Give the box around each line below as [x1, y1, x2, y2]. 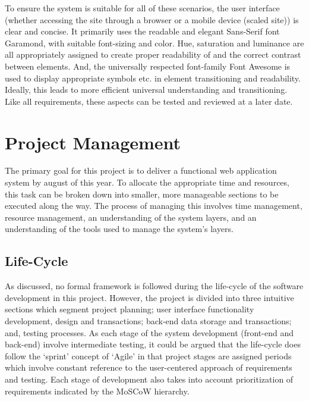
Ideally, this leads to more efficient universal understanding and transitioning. [5, 83, 288, 96]
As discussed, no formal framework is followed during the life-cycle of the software [5, 280, 304, 292]
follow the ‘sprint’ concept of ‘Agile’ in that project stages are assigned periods [5, 349, 292, 362]
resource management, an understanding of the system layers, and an [5, 211, 257, 223]
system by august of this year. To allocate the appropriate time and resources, [5, 176, 289, 189]
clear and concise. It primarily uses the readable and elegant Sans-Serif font [5, 25, 280, 37]
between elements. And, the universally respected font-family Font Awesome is [5, 59, 291, 72]
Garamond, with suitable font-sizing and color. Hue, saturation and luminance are [5, 36, 304, 49]
